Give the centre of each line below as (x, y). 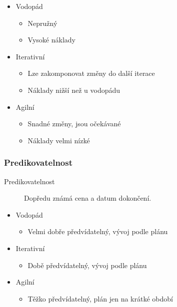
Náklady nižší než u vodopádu (74, 90)
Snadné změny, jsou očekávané (74, 124)
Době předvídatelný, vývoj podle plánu (87, 265)
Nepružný (42, 23)
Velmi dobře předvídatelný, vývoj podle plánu (98, 231)
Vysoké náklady (51, 40)
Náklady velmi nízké (59, 140)
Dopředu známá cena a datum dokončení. (88, 198)
